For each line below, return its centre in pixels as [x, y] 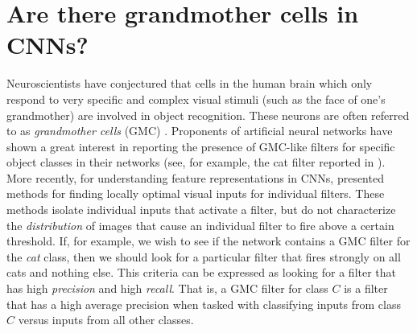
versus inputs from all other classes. [106, 320]
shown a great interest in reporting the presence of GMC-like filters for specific [201, 146]
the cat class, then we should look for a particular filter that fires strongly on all [204, 256]
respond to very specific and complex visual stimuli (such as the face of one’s [196, 99]
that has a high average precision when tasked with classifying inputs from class [204, 304]
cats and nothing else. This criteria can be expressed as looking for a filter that [202, 272]
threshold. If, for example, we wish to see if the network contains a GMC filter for [208, 241]
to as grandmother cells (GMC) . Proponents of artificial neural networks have [200, 131]
